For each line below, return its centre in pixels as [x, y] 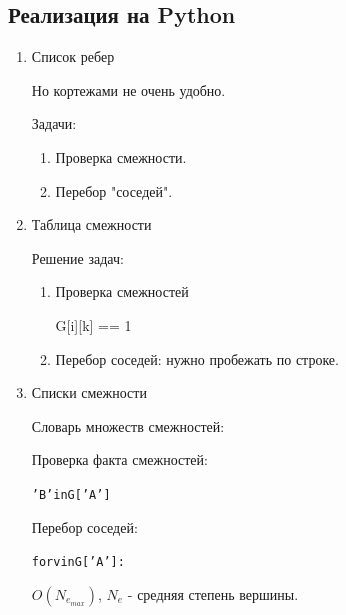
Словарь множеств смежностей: [128, 425]
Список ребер [73, 56]
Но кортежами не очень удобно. [128, 89]
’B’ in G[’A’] [71, 494]
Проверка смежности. [121, 156]
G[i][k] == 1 [93, 324]
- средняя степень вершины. [213, 593]
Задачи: [54, 123]
